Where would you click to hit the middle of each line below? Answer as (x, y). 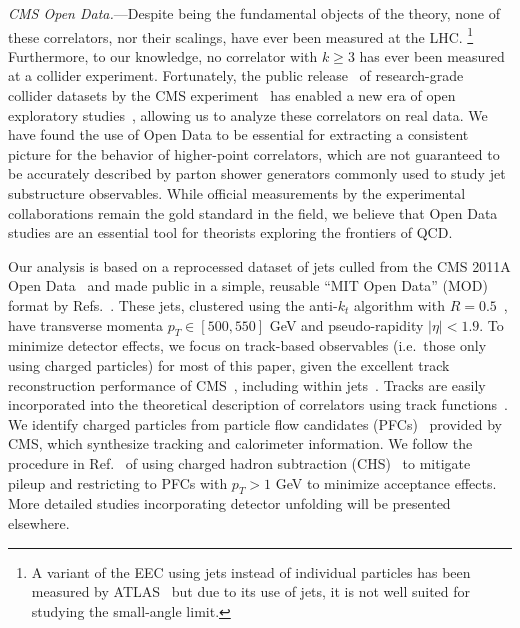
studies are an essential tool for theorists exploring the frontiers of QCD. (230, 232)
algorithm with (399, 304)
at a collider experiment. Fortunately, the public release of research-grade (236, 75)
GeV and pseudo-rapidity (346, 324)
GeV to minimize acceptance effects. (386, 482)
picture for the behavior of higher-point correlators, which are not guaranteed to (254, 153)
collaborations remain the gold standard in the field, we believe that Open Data (253, 212)
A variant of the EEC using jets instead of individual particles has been (251, 571)
